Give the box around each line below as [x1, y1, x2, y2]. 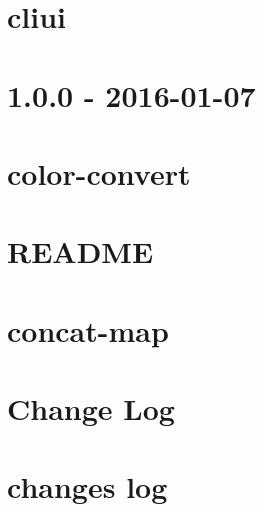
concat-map [7, 309, 169, 350]
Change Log [7, 388, 175, 429]
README [7, 231, 154, 272]
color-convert [7, 152, 191, 193]
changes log [7, 466, 168, 507]
